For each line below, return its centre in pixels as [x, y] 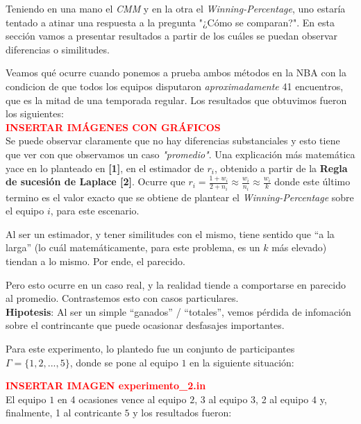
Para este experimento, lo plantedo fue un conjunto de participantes [150, 348]
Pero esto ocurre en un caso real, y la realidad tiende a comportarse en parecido [176, 284]
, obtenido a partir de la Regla [281, 168]
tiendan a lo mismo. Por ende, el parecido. [95, 261]
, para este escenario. [95, 211]
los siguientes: [35, 113]
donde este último [312, 181]
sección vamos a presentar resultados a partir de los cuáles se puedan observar [172, 36]
